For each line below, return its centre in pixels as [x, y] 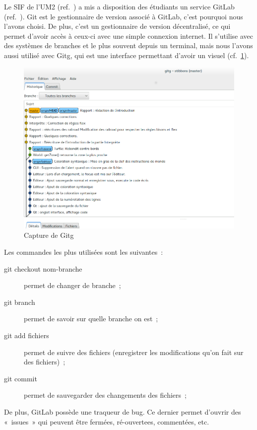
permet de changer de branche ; [72, 285]
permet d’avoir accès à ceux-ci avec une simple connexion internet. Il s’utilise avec [129, 36]
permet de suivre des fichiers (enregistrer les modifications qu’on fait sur [134, 352]
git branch [20, 302]
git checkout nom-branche [43, 268]
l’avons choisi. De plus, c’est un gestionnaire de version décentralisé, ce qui [117, 26]
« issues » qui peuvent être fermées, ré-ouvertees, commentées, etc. [107, 421]
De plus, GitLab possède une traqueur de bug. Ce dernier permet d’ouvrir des [123, 411]
